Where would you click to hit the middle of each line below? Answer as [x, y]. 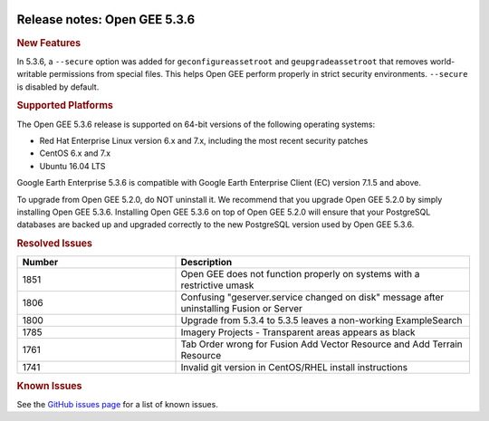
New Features [49, 43]
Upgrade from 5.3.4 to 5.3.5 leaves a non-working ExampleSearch [321, 321]
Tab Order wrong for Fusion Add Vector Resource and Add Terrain [321, 344]
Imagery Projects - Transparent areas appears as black [298, 332]
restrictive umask [217, 285]
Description [206, 263]
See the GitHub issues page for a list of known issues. [118, 405]
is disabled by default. [58, 87]
